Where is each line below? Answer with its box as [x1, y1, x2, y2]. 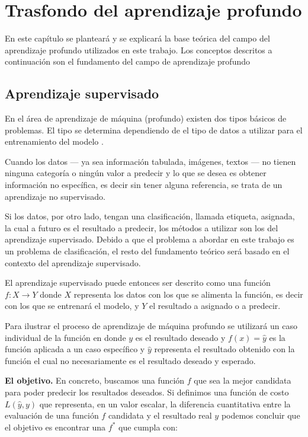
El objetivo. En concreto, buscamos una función [5, 374, 185, 387]
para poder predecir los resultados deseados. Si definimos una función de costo [5, 385, 289, 398]
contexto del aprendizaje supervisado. [5, 256, 141, 269]
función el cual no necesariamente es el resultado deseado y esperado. [5, 354, 256, 366]
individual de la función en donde [5, 331, 126, 343]
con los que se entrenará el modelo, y [5, 299, 139, 312]
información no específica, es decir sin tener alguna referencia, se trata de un [5, 178, 283, 191]
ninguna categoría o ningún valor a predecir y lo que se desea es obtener [5, 167, 267, 179]
